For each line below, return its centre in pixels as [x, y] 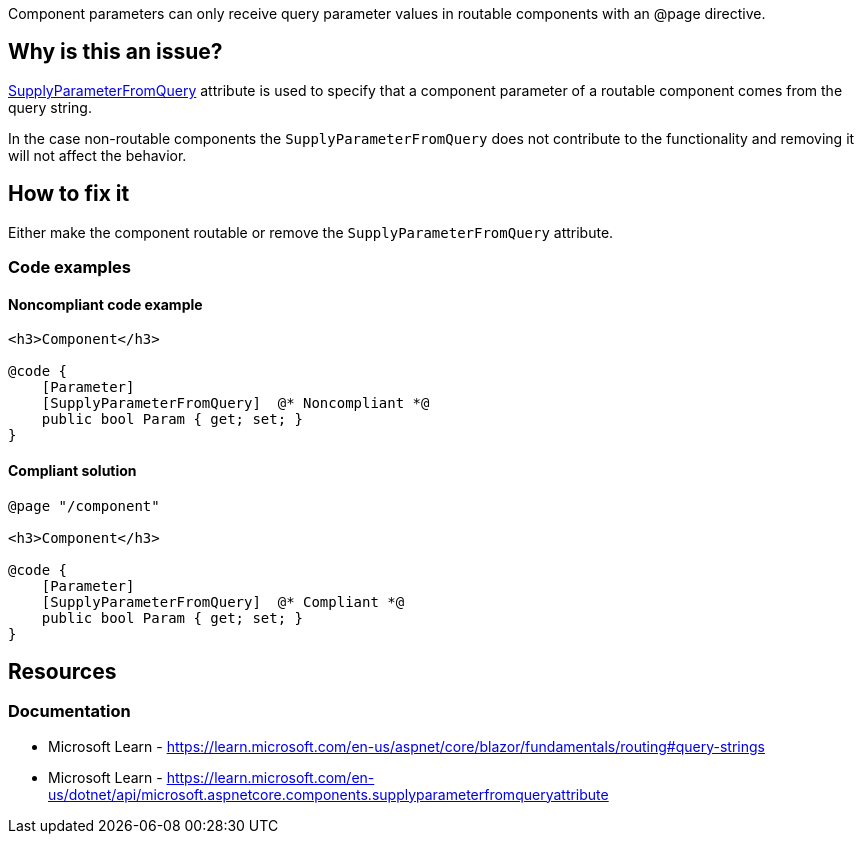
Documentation [69, 711]
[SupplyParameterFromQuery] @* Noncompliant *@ [235, 403]
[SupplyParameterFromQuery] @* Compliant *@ [223, 601]
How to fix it [69, 194]
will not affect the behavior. [97, 155]
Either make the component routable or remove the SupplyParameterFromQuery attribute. [311, 232]
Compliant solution [72, 470]
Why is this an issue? [115, 52]
